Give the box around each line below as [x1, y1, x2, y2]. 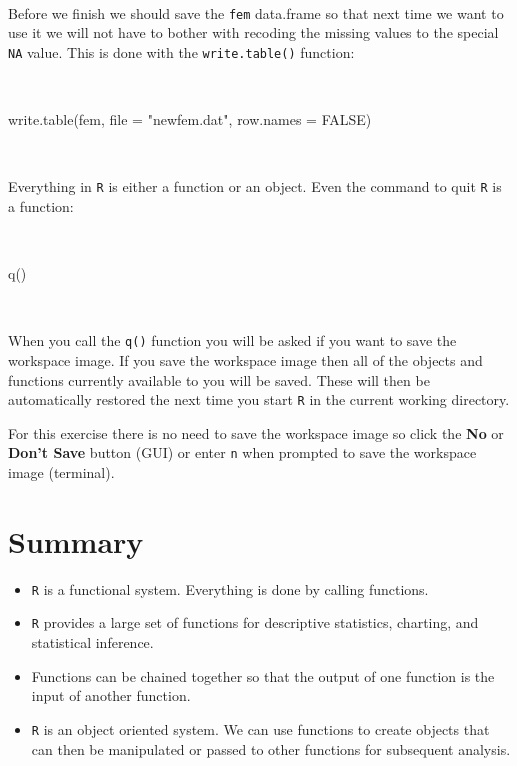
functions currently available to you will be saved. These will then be [8, 369, 430, 390]
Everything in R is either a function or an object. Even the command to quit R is [8, 176, 502, 197]
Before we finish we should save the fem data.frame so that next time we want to [8, 2, 504, 23]
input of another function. [31, 685, 191, 706]
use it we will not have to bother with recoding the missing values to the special [8, 22, 499, 43]
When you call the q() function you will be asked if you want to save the [8, 330, 457, 351]
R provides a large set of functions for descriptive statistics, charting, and [31, 612, 479, 633]
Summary [8, 520, 144, 561]
